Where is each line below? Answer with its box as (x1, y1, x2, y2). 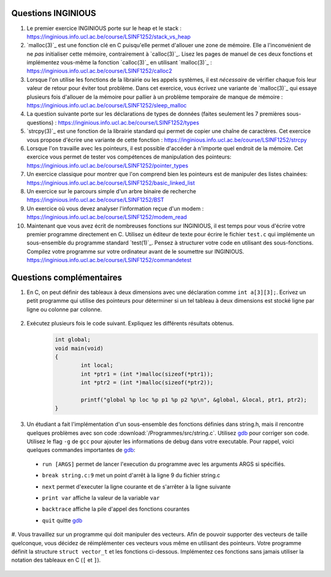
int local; (80, 362, 113, 369)
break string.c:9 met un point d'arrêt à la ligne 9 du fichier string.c (42, 471, 221, 479)
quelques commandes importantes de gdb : (26, 446, 136, 454)
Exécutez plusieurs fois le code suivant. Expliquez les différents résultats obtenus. (26, 320, 234, 327)
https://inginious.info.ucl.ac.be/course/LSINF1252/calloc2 (26, 68, 172, 75)
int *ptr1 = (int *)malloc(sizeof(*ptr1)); (80, 370, 214, 378)
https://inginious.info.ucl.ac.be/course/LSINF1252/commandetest (26, 257, 192, 264)
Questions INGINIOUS (11, 8, 96, 18)
